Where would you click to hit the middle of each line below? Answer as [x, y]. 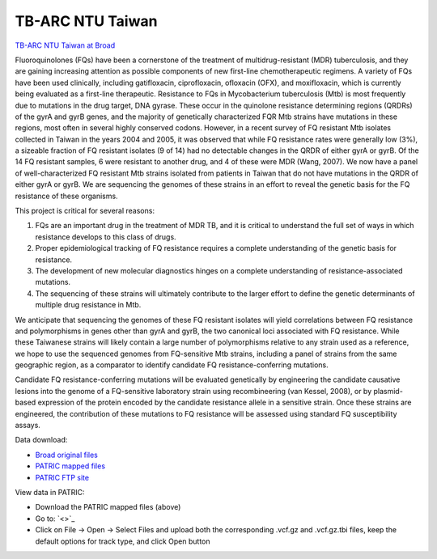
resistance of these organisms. [66, 196]
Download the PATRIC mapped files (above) [108, 507]
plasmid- [388, 391]
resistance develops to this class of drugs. [106, 237]
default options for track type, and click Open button [123, 541]
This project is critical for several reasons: [85, 211]
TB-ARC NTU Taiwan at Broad [65, 45]
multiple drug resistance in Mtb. [88, 305]
